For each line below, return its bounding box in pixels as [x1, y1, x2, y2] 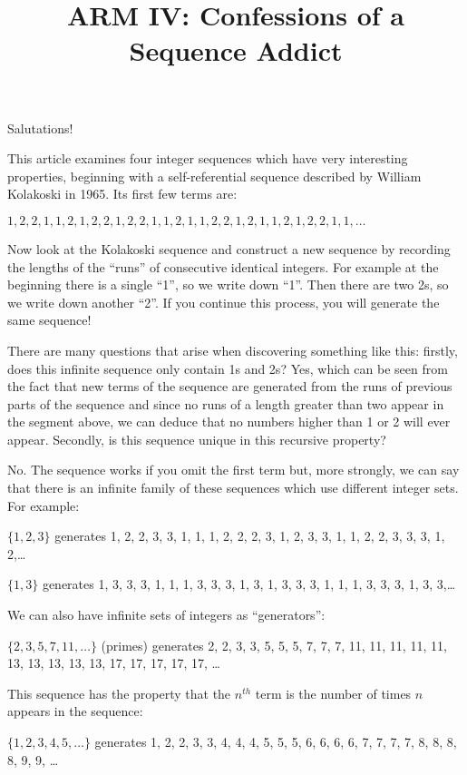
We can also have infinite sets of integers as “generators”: [7, 605, 326, 624]
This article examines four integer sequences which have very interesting [7, 149, 408, 168]
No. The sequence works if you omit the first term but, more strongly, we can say [7, 460, 460, 479]
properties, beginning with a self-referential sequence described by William [7, 166, 422, 185]
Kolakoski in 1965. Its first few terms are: [7, 184, 238, 203]
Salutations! [7, 118, 73, 137]
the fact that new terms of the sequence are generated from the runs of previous [7, 377, 452, 396]
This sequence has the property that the [7, 683, 231, 702]
